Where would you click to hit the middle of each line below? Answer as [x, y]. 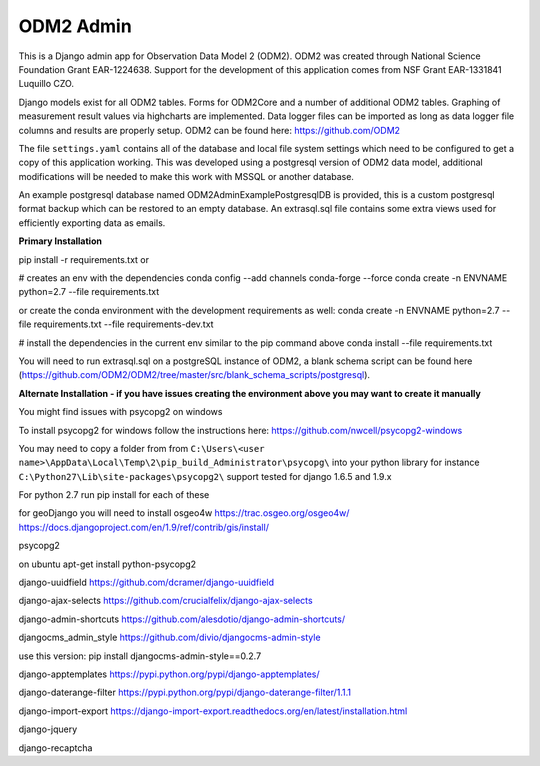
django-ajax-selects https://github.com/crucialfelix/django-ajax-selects [166, 601]
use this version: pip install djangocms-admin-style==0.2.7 [140, 656]
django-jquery [48, 729]
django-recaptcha [55, 747]
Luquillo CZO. [46, 84]
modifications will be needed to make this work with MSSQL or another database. [186, 176]
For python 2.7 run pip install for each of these [114, 495]
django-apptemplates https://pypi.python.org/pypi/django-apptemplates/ [169, 674]
